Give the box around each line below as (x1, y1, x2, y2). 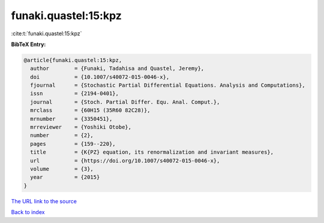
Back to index (11, 209, 45, 216)
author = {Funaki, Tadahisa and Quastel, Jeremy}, (30, 65, 205, 72)
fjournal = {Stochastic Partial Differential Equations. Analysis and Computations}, (30, 82, 305, 89)
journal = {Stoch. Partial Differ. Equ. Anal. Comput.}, (30, 99, 220, 105)
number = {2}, (30, 132, 94, 139)
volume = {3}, (30, 166, 94, 172)
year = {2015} (30, 174, 100, 181)
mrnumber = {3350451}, (30, 115, 113, 122)
